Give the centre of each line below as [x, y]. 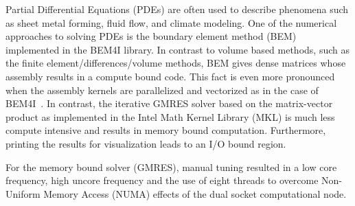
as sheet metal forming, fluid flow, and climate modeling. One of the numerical [171, 22]
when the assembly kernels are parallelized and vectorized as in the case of [162, 90]
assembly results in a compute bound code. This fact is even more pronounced [170, 76]
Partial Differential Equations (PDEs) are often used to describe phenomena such [177, 9]
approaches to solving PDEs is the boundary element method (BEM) [151, 36]
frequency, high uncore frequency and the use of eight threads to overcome [162, 180]
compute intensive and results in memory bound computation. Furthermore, [166, 130]
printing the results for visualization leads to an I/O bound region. [146, 143]
